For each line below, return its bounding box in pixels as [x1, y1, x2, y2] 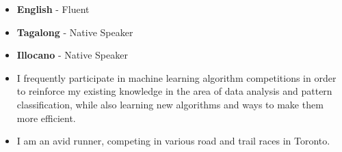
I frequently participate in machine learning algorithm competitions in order [16, 70, 337, 85]
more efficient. [16, 110, 76, 125]
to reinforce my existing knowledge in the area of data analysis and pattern [16, 84, 332, 98]
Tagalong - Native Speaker [16, 25, 133, 39]
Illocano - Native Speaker [16, 48, 128, 62]
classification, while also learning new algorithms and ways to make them [16, 97, 324, 111]
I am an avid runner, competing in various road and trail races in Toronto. [16, 134, 330, 148]
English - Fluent [16, 2, 90, 16]
